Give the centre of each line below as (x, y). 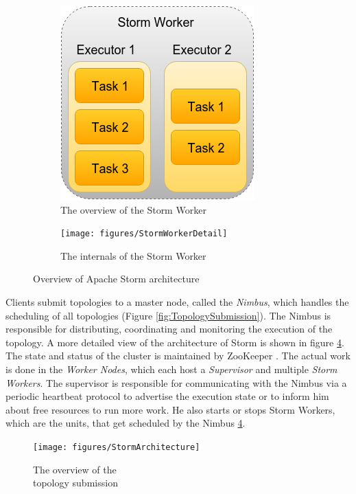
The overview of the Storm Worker (133, 209)
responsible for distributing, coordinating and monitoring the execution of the (169, 329)
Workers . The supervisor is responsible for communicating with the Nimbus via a (176, 382)
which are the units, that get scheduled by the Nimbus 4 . (126, 423)
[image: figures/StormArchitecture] (117, 447)
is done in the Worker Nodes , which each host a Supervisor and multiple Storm (171, 369)
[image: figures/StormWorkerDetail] (144, 234)
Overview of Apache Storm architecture (116, 279)
